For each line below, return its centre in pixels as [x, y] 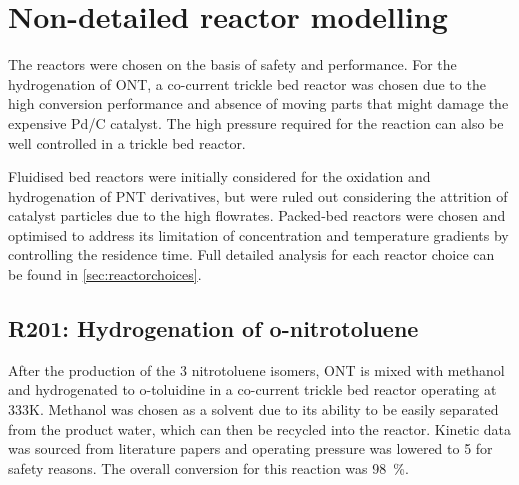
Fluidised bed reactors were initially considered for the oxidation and [219, 176]
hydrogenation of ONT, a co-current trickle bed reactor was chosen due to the [247, 83]
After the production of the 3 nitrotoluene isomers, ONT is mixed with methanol [256, 369]
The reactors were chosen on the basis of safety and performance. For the [232, 64]
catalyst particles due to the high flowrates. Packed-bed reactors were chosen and [257, 215]
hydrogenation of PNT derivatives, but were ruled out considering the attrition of [258, 195]
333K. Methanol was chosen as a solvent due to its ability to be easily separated [253, 409]
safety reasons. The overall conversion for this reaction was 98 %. [208, 467]
